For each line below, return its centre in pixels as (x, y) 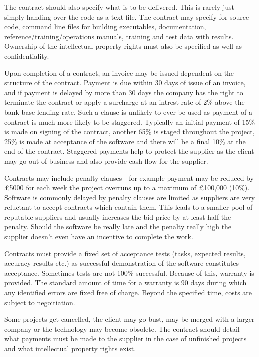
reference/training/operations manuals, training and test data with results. (119, 36)
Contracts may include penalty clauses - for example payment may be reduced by (129, 177)
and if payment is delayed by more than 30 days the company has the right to (124, 92)
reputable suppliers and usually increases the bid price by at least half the (118, 217)
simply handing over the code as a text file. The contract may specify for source (127, 16)
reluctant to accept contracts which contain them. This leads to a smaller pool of (128, 207)
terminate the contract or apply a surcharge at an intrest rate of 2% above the (124, 102)
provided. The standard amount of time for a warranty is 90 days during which (125, 283)
